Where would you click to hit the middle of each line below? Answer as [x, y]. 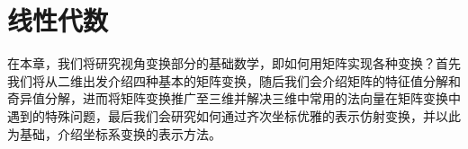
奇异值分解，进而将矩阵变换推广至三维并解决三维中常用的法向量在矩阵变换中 [234, 98]
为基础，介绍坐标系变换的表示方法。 [114, 133]
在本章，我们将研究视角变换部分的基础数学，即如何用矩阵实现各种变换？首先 [234, 63]
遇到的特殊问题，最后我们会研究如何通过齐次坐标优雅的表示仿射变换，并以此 [234, 115]
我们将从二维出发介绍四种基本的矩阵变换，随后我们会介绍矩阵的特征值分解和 [234, 80]
